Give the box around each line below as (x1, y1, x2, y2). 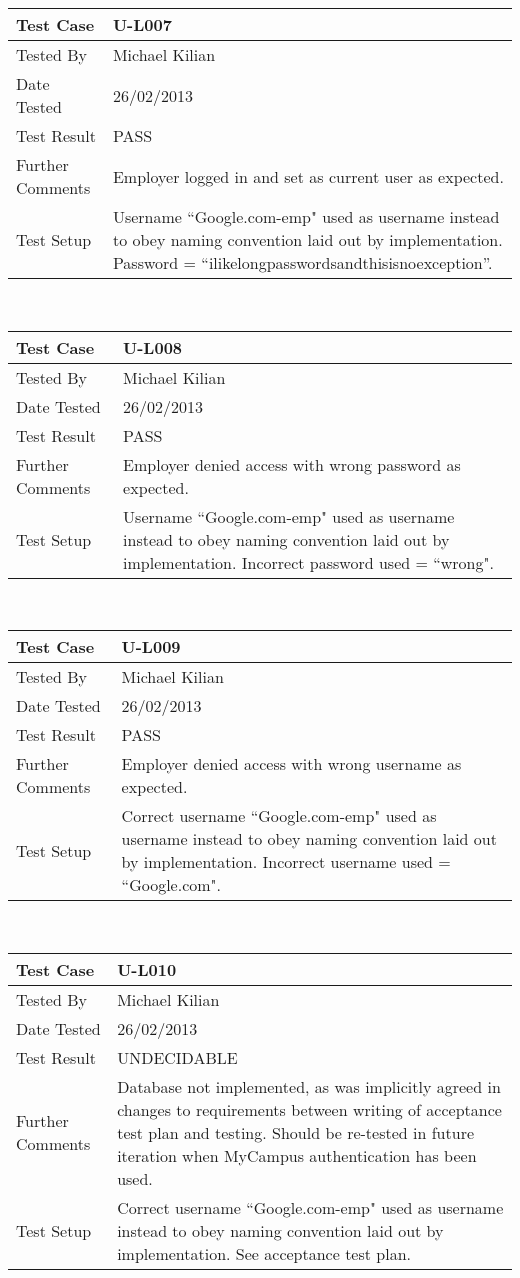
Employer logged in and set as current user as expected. (112, 164, 504, 188)
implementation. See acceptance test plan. (117, 1241, 412, 1265)
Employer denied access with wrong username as (121, 752, 462, 776)
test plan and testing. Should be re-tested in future (117, 1120, 475, 1144)
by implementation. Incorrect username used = (121, 850, 451, 874)
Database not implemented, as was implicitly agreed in (117, 1074, 501, 1098)
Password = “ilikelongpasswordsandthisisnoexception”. (112, 251, 493, 274)
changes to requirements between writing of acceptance (117, 1097, 502, 1121)
